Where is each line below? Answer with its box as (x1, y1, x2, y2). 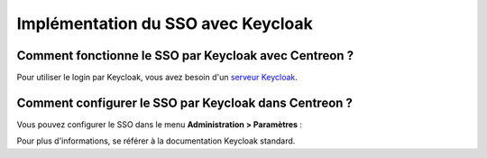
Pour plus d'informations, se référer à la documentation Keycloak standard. (16, 135, 296, 146)
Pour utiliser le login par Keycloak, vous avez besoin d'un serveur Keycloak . (16, 72, 298, 83)
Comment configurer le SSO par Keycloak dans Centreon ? (16, 95, 354, 110)
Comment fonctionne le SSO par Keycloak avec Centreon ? (16, 48, 354, 63)
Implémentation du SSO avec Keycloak (16, 14, 313, 33)
